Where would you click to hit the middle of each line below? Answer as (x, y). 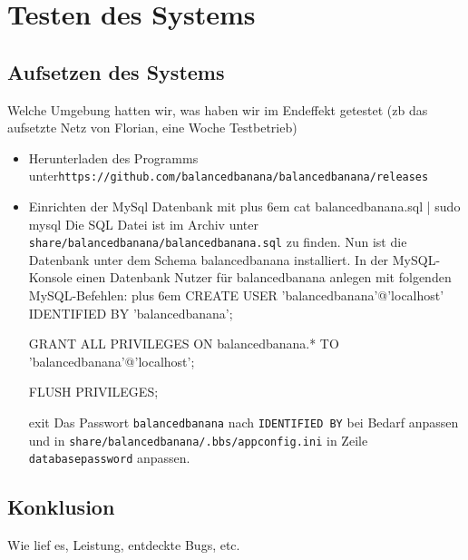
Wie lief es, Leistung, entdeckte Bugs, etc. (124, 545)
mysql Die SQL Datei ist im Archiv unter (143, 224)
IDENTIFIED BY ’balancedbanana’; (131, 313)
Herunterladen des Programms (113, 157)
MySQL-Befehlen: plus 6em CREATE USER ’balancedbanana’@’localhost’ (236, 295)
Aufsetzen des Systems (116, 71)
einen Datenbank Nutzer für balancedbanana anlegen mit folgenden (264, 277)
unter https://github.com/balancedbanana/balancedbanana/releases (229, 176)
